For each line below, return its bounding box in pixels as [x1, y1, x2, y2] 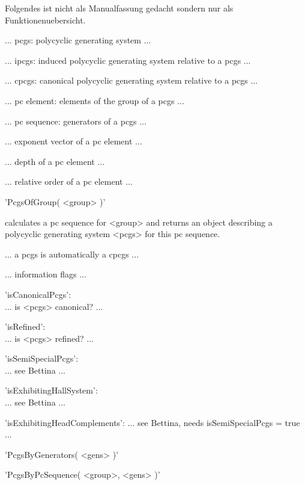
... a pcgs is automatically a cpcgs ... [5, 247, 139, 260]
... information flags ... [5, 268, 86, 280]
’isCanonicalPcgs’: [5, 288, 71, 300]
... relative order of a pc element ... [5, 175, 133, 188]
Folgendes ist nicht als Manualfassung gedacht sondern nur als [5, 2, 234, 14]
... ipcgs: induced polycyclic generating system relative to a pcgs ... [5, 54, 251, 66]
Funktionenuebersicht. [5, 13, 86, 26]
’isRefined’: [5, 320, 46, 333]
